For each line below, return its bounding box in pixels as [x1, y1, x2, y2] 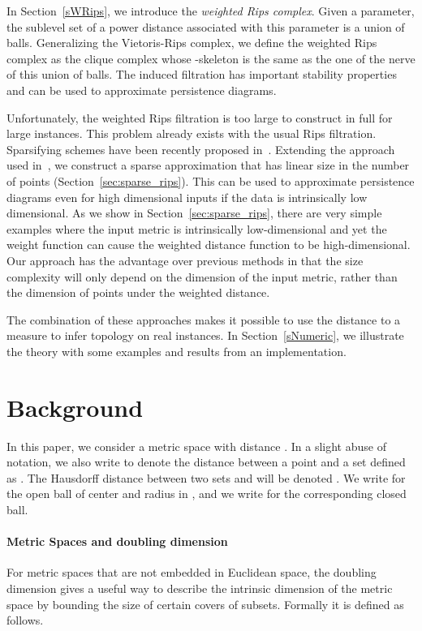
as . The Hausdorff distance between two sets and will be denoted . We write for [6, 469, 406, 486]
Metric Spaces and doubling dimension [6, 533, 228, 550]
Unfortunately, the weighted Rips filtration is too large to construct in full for [6, 109, 393, 126]
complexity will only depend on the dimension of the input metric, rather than [6, 268, 398, 285]
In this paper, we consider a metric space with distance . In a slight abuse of [6, 437, 386, 454]
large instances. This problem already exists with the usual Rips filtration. [6, 125, 377, 142]
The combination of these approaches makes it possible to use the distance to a [6, 311, 401, 328]
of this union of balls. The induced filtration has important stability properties [6, 66, 397, 83]
